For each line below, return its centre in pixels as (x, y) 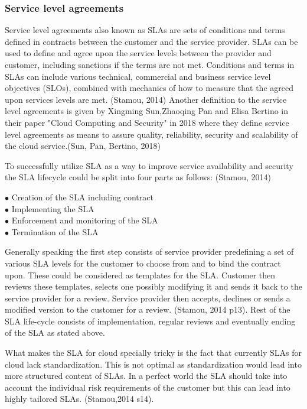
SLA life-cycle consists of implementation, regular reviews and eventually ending (150, 321)
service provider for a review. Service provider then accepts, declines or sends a (148, 298)
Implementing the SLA (53, 208)
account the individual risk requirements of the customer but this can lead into (148, 387)
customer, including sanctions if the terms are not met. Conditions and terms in (150, 64)
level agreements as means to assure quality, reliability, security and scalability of (151, 134)
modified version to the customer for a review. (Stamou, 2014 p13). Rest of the (148, 309)
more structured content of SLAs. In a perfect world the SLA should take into (146, 376)
